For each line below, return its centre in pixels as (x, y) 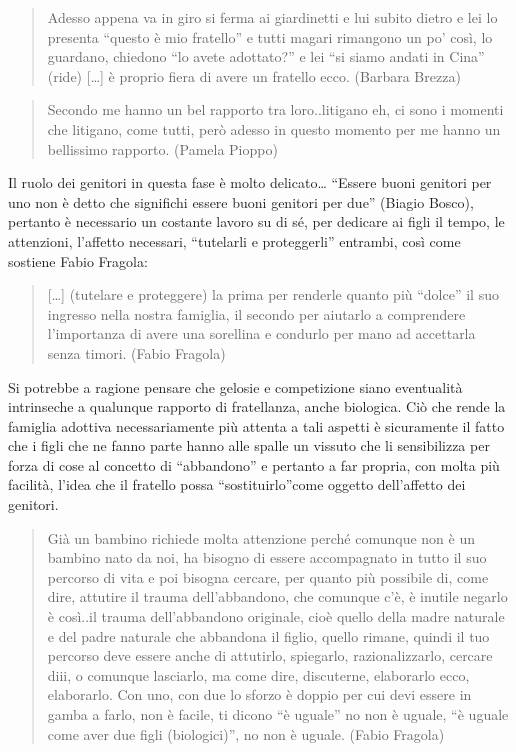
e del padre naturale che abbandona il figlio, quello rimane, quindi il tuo (268, 635)
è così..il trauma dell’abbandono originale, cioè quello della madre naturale (276, 616)
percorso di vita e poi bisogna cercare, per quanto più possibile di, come (268, 576)
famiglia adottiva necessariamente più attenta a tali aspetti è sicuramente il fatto (256, 425)
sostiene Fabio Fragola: (78, 260)
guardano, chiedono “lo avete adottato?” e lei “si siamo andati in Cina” (266, 56)
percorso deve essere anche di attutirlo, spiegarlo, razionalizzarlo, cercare (270, 655)
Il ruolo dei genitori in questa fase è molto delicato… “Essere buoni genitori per (250, 182)
